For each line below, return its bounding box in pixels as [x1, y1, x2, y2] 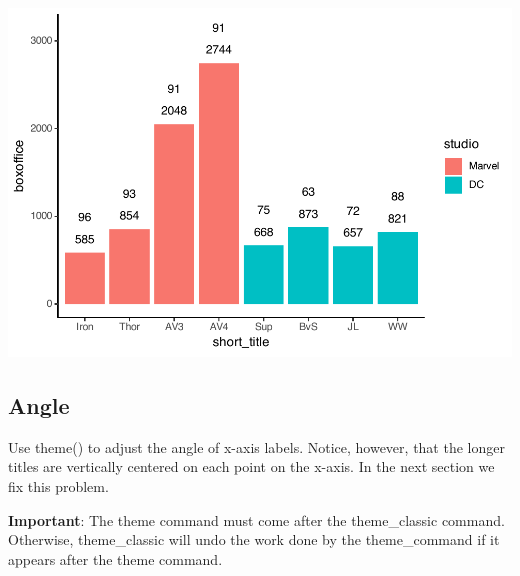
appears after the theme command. [8, 548, 223, 569]
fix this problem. [8, 475, 109, 496]
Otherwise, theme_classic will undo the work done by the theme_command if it [8, 529, 500, 550]
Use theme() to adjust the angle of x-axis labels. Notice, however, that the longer [8, 436, 505, 457]
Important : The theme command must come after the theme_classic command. [8, 509, 505, 530]
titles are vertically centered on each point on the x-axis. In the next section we [8, 456, 495, 477]
